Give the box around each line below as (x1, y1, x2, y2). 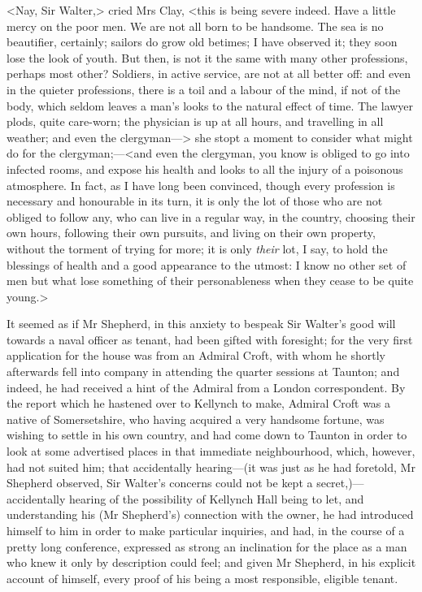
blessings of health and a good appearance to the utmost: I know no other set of (7, 256, 407, 273)
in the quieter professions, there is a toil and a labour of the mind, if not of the (7, 80, 401, 97)
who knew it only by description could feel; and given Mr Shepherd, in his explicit (7, 554, 416, 571)
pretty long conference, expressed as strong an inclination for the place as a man (7, 538, 407, 555)
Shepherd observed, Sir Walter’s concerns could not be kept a (7, 474, 313, 491)
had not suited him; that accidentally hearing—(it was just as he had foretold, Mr (7, 458, 415, 475)
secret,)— (316, 474, 364, 491)
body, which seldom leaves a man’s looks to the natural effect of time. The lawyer (7, 97, 414, 114)
